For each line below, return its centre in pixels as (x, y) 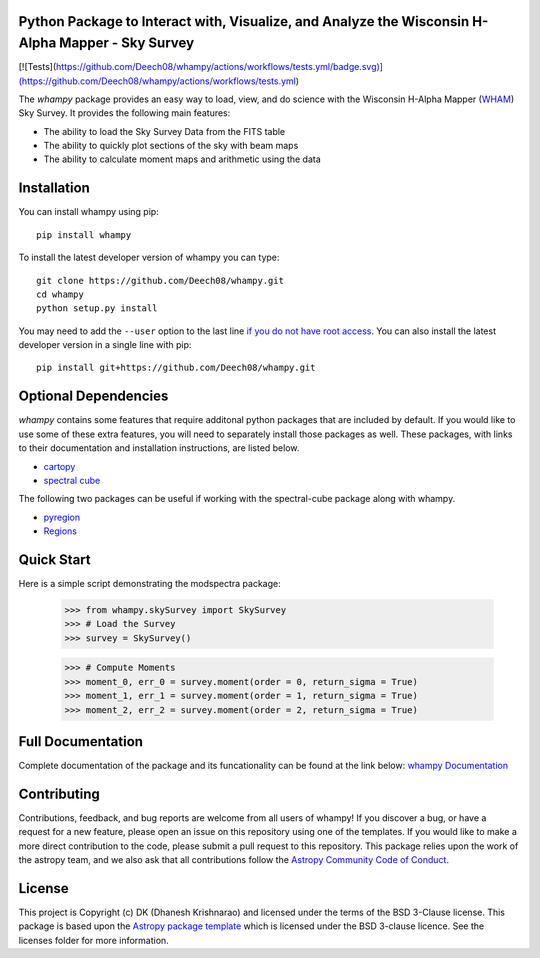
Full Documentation (81, 741)
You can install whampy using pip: (88, 212)
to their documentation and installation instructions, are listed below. (159, 448)
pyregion (62, 517)
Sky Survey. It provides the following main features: (124, 113)
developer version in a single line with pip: (105, 345)
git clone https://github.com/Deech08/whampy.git (160, 280)
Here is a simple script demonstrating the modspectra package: (149, 584)
